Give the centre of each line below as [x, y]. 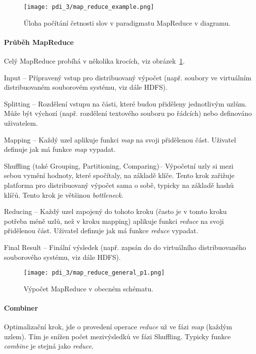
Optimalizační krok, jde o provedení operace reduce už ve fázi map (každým [118, 327]
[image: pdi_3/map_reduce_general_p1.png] [94, 273]
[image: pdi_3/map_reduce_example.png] [89, 7]
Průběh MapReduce [39, 42]
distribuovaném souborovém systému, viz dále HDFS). [86, 87]
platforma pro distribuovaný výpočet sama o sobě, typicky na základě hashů [119, 185]
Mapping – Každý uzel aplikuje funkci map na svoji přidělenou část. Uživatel [120, 139]
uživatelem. [21, 123]
